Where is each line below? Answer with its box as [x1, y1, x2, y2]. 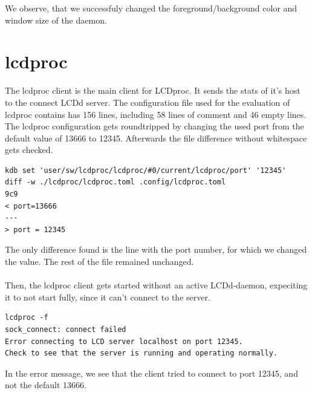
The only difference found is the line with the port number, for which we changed [5, 243, 307, 256]
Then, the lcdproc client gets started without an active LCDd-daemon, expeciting [5, 279, 308, 291]
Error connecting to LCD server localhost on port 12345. [5, 337, 243, 346]
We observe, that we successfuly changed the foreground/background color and [5, 2, 297, 14]
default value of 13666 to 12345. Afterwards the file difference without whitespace [5, 131, 307, 144]
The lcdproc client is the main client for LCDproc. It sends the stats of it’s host [5, 84, 301, 97]
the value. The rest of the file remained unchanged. [5, 255, 194, 268]
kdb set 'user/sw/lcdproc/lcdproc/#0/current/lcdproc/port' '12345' [5, 166, 287, 175]
